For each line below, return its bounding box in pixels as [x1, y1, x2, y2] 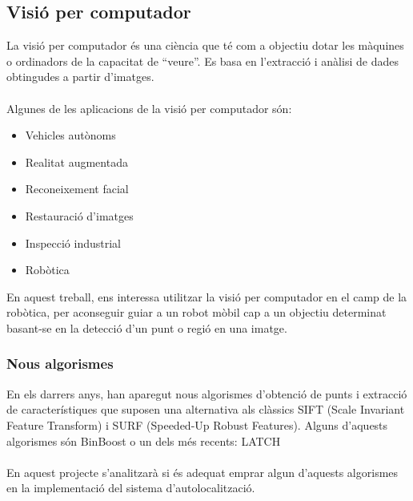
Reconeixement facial [25, 180, 129, 197]
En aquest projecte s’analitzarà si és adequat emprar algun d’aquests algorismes [6, 463, 399, 480]
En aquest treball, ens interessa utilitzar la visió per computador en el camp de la [6, 288, 407, 305]
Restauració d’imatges [25, 207, 134, 224]
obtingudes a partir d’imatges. [6, 68, 154, 85]
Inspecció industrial [25, 234, 122, 251]
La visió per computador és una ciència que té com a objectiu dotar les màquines [6, 37, 404, 54]
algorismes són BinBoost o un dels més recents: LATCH [6, 432, 281, 449]
